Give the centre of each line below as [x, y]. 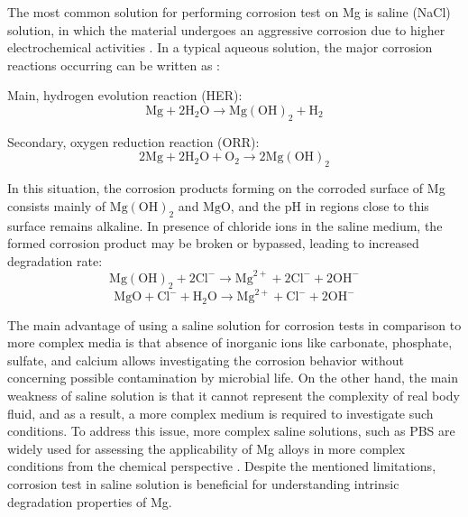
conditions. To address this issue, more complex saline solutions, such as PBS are [231, 431]
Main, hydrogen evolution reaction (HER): [125, 95]
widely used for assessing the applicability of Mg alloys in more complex [206, 448]
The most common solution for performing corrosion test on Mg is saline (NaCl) [229, 12]
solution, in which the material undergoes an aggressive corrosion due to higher [226, 29]
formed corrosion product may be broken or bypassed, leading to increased [213, 243]
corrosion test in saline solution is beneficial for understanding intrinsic [203, 483]
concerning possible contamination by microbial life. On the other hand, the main [233, 378]
